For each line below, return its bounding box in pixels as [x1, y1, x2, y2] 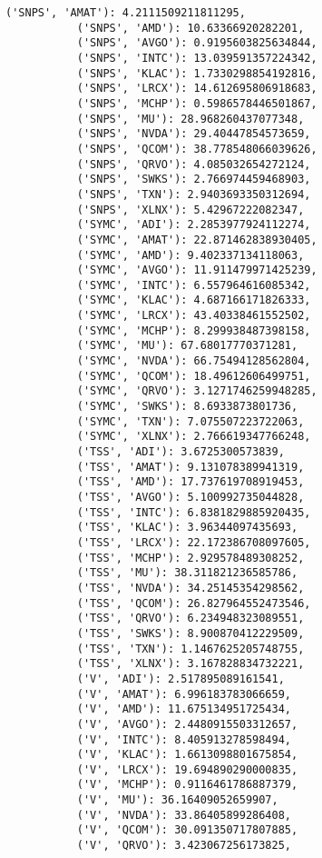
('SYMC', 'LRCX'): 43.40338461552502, [76, 309, 311, 323]
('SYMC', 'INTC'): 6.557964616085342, [76, 278, 311, 292]
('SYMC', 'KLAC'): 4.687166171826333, [76, 294, 311, 307]
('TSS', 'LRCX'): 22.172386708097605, [76, 535, 311, 549]
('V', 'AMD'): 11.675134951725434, [76, 703, 291, 716]
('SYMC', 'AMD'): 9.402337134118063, [76, 248, 305, 262]
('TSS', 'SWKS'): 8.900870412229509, [76, 626, 305, 640]
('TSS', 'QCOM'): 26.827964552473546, [76, 596, 311, 610]
